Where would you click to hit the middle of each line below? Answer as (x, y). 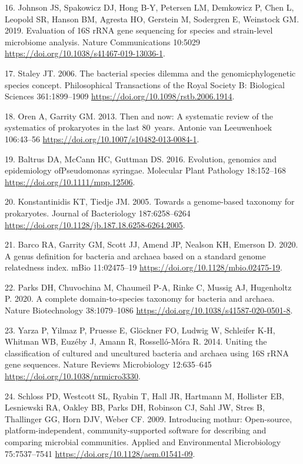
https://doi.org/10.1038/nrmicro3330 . (73, 376)
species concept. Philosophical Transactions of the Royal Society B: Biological (145, 84)
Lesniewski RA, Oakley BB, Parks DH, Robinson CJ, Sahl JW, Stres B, (135, 407)
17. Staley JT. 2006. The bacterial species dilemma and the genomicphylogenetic (150, 73)
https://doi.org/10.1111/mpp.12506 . (70, 181)
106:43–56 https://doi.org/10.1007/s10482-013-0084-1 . (102, 138)
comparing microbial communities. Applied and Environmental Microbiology (143, 442)
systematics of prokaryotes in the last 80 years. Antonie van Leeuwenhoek (139, 127)
